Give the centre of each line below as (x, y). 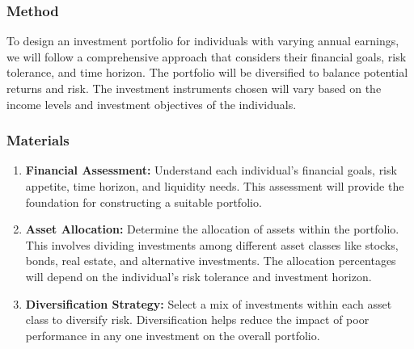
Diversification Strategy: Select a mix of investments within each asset (209, 303)
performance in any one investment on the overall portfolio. (173, 335)
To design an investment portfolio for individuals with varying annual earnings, (203, 41)
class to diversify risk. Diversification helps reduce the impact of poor (197, 320)
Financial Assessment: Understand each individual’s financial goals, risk (211, 170)
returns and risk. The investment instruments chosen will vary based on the (194, 88)
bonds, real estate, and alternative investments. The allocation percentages (211, 261)
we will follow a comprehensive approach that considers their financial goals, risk (207, 56)
